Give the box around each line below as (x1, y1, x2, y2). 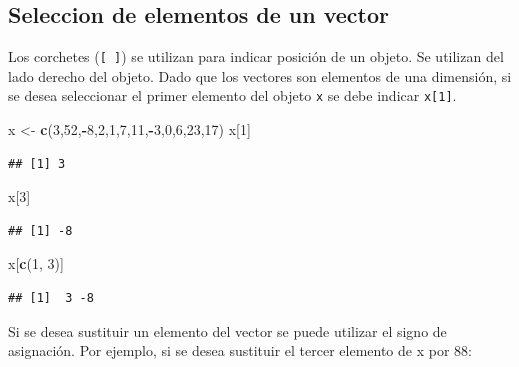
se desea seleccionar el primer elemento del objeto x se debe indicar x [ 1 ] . (8, 85, 457, 106)
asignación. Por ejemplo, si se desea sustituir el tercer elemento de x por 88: (8, 340, 472, 361)
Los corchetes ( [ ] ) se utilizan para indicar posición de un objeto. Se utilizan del (8, 46, 504, 67)
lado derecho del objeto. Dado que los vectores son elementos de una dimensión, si (8, 65, 512, 86)
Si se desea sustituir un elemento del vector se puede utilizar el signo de (8, 320, 447, 341)
